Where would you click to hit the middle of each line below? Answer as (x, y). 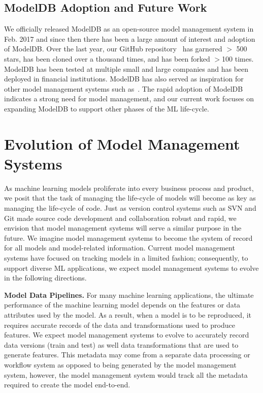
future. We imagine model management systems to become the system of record (128, 237)
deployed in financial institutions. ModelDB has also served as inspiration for (124, 79)
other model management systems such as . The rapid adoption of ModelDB (124, 88)
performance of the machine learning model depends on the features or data (122, 305)
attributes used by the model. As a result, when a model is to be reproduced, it (128, 314)
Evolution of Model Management (122, 143)
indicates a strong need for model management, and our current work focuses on (129, 99)
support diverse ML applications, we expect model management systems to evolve (131, 268)
